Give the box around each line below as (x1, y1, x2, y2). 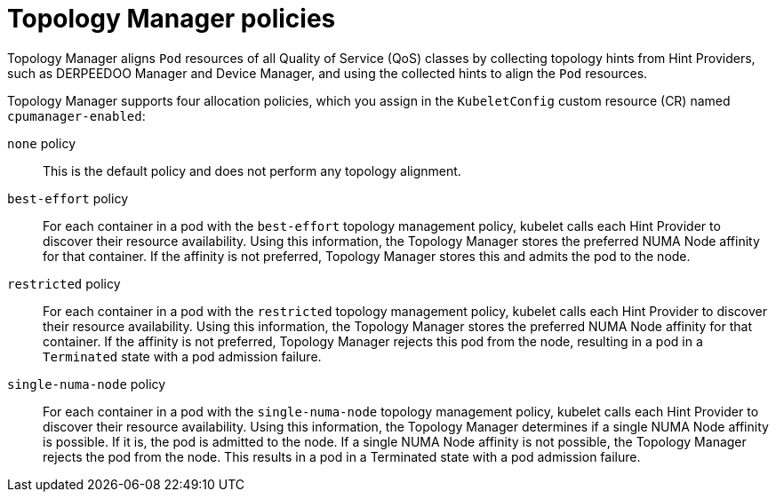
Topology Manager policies (7, 4, 336, 34)
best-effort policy (7, 190, 128, 206)
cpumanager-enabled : (7, 107, 146, 123)
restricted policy (7, 275, 121, 291)
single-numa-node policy (7, 376, 166, 392)
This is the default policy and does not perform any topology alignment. (43, 162, 461, 178)
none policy (7, 135, 76, 151)
